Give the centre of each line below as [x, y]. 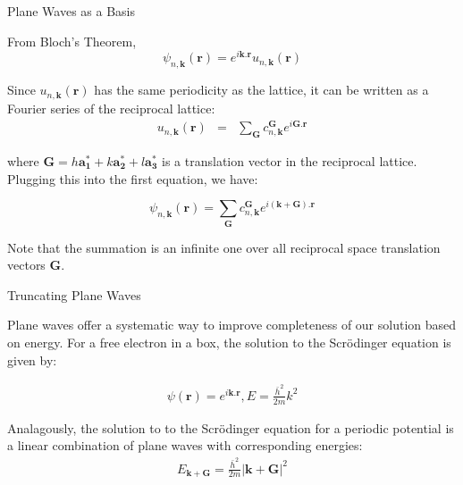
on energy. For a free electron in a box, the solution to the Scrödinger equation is [229, 342]
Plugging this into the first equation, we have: [133, 178]
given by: [32, 360]
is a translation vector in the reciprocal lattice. [290, 161]
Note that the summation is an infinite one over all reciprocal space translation [224, 247]
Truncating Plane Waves [74, 294]
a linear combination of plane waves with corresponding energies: [185, 445]
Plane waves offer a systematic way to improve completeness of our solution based [232, 325]
